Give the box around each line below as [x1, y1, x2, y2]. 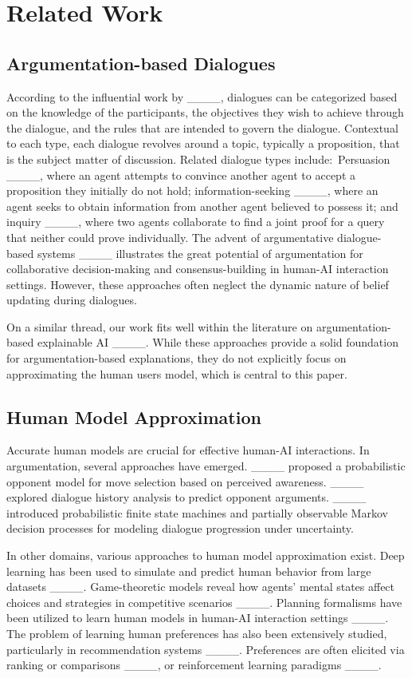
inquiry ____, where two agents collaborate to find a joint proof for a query [6, 213, 385, 230]
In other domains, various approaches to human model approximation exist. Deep [6, 547, 405, 564]
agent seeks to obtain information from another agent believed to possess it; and [6, 197, 398, 214]
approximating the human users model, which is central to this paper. [6, 365, 347, 382]
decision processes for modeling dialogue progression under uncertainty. [6, 520, 354, 537]
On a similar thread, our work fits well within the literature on [6, 318, 313, 335]
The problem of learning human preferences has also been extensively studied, [6, 625, 387, 641]
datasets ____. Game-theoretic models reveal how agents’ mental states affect [6, 578, 395, 595]
